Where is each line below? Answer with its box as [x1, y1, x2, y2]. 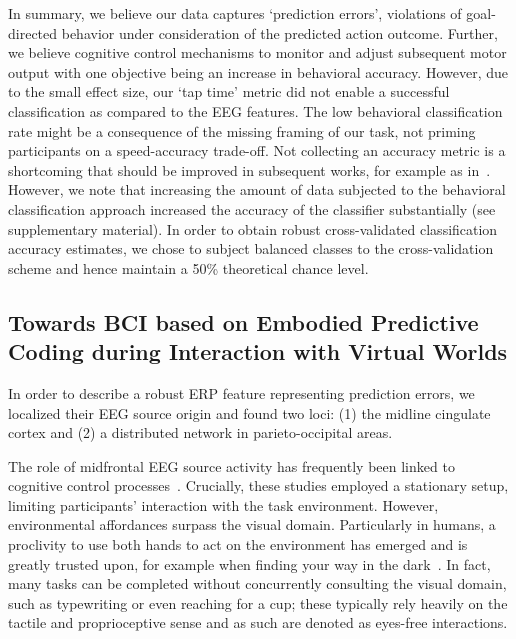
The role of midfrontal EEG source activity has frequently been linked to [8, 455, 455, 476]
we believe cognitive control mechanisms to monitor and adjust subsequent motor [8, 42, 507, 63]
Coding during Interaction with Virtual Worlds [8, 336, 508, 367]
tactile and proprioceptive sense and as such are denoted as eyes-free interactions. [8, 612, 508, 633]
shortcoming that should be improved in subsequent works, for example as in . [8, 159, 491, 180]
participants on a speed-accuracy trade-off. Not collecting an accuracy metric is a [8, 140, 506, 161]
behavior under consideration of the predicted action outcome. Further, [61, 22, 498, 43]
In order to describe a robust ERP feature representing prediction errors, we [8, 382, 475, 403]
